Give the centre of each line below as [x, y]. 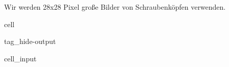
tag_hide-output [30, 41]
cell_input [20, 58]
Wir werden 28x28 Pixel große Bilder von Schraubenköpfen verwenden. [115, 7]
